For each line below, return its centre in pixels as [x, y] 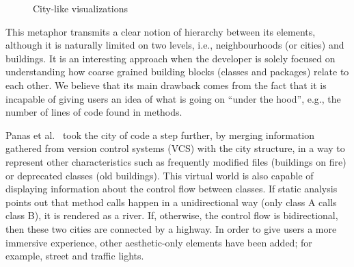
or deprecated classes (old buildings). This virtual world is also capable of [160, 175]
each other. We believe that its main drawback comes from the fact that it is [166, 85]
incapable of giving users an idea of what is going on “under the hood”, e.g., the [173, 98]
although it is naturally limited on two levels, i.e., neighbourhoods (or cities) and [175, 45]
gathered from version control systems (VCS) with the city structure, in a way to [175, 148]
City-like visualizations [80, 8]
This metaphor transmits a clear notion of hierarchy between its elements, [161, 31]
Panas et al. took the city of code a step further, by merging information [160, 135]
